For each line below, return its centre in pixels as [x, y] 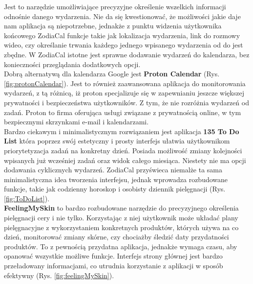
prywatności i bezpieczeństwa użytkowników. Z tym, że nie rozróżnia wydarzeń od [126, 102]
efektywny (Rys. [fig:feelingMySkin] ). [59, 275]
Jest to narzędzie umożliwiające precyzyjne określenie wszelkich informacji [115, 6]
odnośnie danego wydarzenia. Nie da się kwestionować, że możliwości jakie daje [122, 16]
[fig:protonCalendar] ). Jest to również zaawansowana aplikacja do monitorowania [125, 83]
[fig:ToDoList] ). [27, 198]
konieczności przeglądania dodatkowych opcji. [72, 64]
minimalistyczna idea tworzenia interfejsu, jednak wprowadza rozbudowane [116, 179]
